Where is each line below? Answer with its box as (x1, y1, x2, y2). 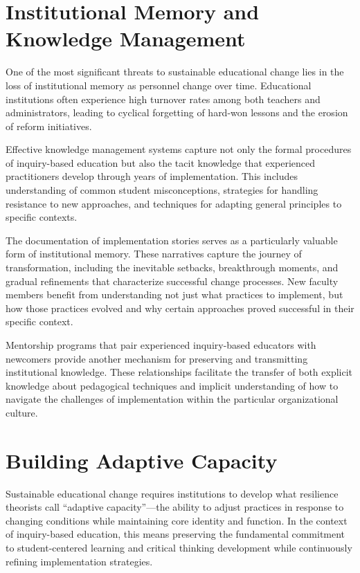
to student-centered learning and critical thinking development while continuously (6, 540, 352, 555)
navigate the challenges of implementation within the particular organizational (6, 392, 339, 406)
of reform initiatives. (6, 118, 92, 133)
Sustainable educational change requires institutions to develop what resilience (6, 486, 339, 500)
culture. (6, 405, 38, 419)
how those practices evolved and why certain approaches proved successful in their (6, 300, 354, 315)
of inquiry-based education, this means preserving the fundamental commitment (6, 527, 345, 541)
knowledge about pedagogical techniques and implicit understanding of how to (6, 378, 339, 392)
